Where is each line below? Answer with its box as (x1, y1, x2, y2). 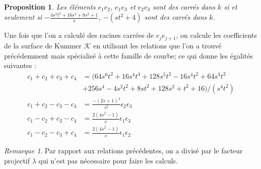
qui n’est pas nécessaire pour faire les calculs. (38, 155, 178, 165)
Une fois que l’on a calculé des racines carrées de (4, 30, 154, 40)
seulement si (4, 12, 42, 22)
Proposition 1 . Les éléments (4, 2, 96, 12)
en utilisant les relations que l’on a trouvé (93, 40, 222, 50)
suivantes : (4, 60, 36, 71)
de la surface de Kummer (4, 40, 82, 50)
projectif (4, 155, 30, 165)
